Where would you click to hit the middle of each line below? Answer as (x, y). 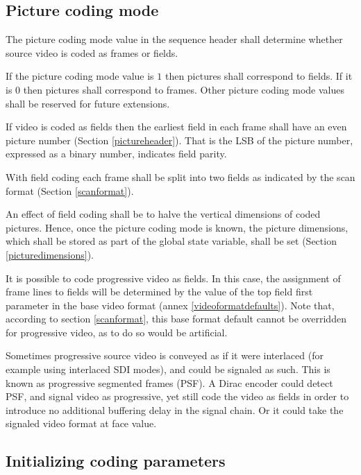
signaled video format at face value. (81, 423)
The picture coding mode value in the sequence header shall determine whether (174, 39)
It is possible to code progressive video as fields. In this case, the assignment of (173, 278)
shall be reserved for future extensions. (88, 103)
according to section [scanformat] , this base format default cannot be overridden (176, 319)
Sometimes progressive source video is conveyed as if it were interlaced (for (165, 355)
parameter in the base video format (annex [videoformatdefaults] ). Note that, (170, 305)
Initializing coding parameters (116, 461)
